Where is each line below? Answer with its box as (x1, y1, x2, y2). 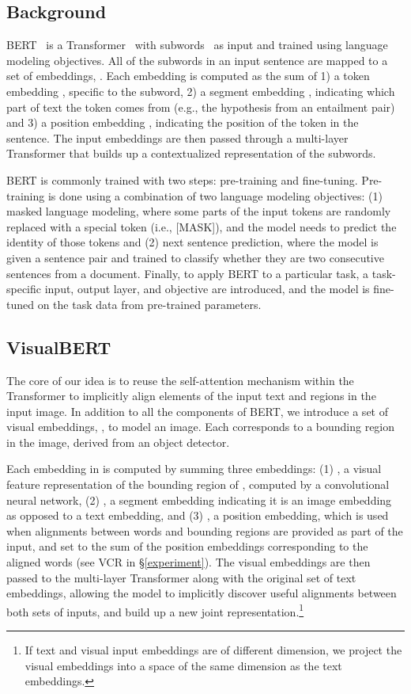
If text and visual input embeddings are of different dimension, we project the (25, 642, 402, 658)
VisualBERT (6, 334, 111, 359)
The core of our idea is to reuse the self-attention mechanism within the (6, 372, 354, 388)
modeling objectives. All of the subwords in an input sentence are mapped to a (6, 51, 388, 68)
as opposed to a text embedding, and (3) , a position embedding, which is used (6, 507, 389, 524)
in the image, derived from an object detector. (6, 433, 230, 450)
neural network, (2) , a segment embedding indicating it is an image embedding (6, 491, 392, 508)
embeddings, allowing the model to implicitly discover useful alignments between (6, 585, 397, 601)
